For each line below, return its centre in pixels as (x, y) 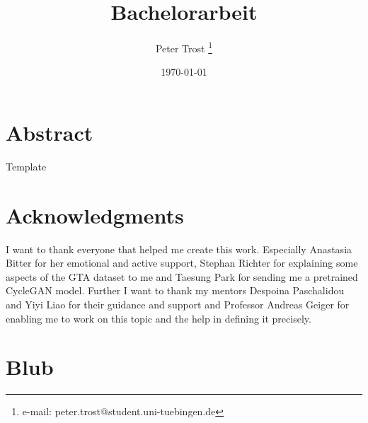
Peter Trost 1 (184, 47)
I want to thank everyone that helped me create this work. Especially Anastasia (179, 249)
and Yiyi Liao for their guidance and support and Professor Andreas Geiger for (178, 304)
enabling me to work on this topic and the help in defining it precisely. (159, 318)
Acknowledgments (95, 215)
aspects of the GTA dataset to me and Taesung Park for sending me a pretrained (182, 276)
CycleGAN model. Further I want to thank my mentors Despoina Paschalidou (175, 290)
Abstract (50, 132)
